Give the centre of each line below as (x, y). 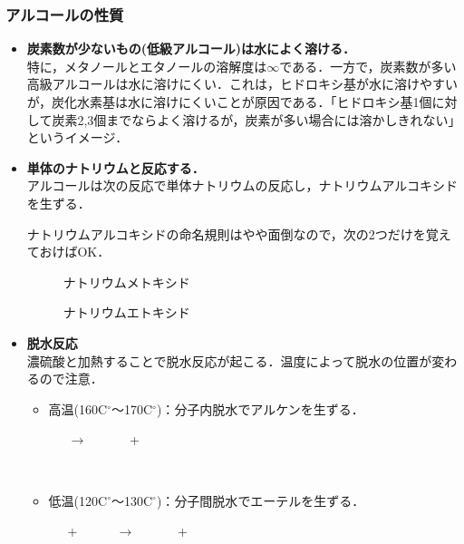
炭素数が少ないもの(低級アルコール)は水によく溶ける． (191, 49)
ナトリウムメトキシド (126, 282)
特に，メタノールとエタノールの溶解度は (147, 66)
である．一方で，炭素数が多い (368, 66)
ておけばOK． (68, 252)
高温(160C (78, 408)
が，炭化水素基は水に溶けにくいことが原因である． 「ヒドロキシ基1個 (229, 102)
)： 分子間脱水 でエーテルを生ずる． (261, 500)
